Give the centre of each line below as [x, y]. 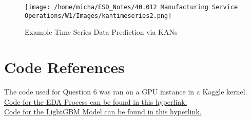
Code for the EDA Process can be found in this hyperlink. [96, 101]
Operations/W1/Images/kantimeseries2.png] [98, 16]
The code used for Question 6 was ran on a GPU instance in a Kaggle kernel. [126, 92]
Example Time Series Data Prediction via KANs [101, 32]
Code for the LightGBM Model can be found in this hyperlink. [103, 112]
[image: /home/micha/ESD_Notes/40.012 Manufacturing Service [131, 7]
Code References [64, 67]
